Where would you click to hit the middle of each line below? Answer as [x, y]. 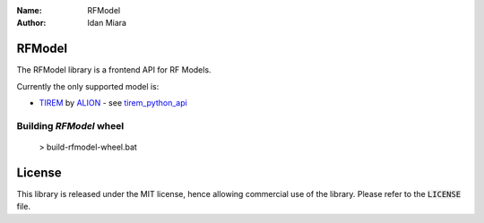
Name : [29, 10]
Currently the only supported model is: [88, 86]
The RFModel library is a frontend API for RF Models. [114, 70]
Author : [31, 23]
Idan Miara [107, 23]
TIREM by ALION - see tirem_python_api [113, 103]
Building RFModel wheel [70, 125]
